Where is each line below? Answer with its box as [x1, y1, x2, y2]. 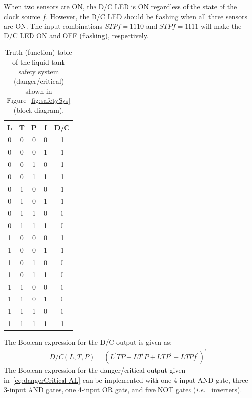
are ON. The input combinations [4, 21, 103, 31]
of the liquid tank [12, 56, 65, 66]
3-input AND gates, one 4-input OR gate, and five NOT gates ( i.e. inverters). [4, 384, 242, 395]
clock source [4, 11, 40, 21]
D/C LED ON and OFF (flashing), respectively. [4, 30, 149, 40]
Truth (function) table [5, 47, 72, 57]
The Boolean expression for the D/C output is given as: [4, 337, 172, 347]
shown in [25, 85, 52, 96]
